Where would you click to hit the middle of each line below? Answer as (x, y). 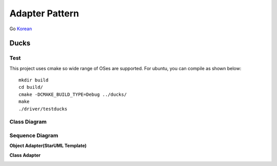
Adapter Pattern (44, 13)
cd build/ (31, 87)
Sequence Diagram (34, 135)
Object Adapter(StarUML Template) (48, 146)
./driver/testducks (43, 109)
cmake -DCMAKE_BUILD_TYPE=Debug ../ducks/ (73, 94)
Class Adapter (25, 155)
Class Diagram (28, 122)
